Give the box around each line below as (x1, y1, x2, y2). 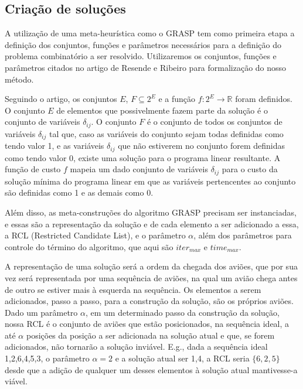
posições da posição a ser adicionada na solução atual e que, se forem (26, 329, 275, 341)
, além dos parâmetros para (193, 229, 292, 241)
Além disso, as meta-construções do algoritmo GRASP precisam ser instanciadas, (5, 206, 297, 218)
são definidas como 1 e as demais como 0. (5, 186, 154, 199)
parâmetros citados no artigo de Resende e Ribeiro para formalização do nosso (5, 61, 287, 73)
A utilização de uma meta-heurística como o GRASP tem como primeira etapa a (5, 27, 295, 39)
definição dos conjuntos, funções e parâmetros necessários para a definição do (5, 38, 282, 50)
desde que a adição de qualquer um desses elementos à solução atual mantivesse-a (5, 363, 298, 376)
